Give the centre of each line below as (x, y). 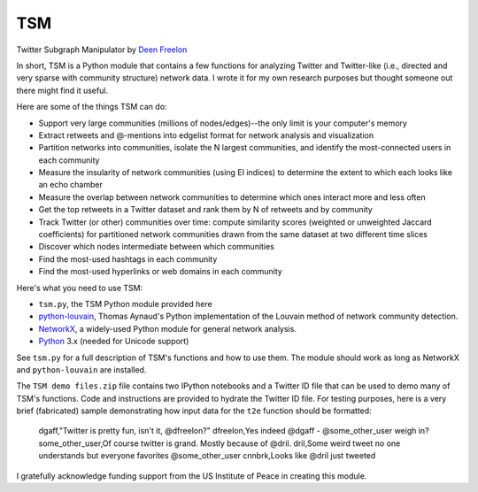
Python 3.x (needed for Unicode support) (114, 342)
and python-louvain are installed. (81, 369)
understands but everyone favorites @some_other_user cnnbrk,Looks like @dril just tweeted (207, 456)
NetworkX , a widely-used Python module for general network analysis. (167, 328)
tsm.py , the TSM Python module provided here (125, 304)
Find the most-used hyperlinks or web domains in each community (160, 272)
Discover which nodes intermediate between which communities (156, 247)
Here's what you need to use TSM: (80, 288)
